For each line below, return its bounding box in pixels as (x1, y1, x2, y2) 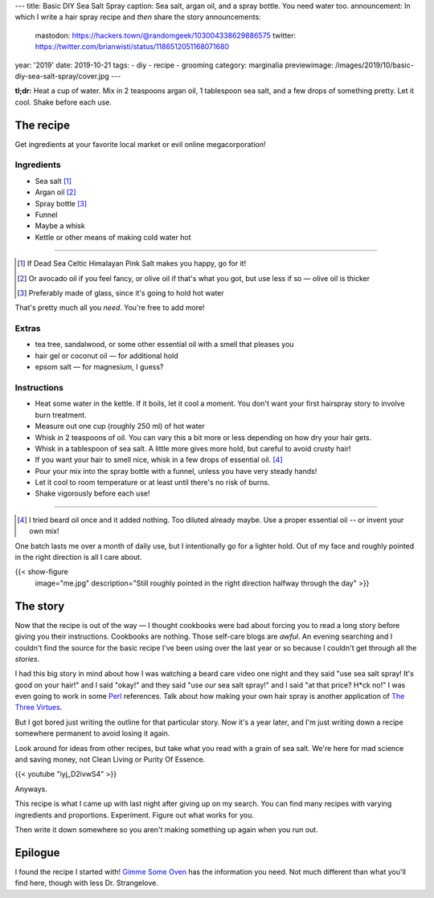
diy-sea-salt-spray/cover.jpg (14, 71, 110, 80)
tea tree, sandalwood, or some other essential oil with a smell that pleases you (35, 340, 294, 349)
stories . (14, 654, 40, 663)
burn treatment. (35, 410, 88, 419)
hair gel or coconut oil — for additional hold (35, 350, 178, 361)
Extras (14, 323, 41, 334)
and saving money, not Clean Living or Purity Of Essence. (14, 755, 206, 765)
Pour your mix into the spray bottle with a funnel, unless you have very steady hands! (35, 466, 317, 476)
